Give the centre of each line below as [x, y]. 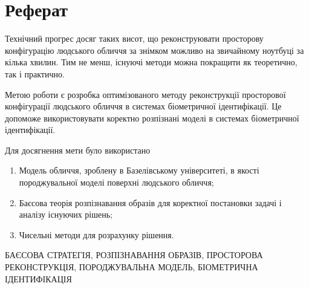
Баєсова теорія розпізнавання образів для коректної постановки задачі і [150, 202]
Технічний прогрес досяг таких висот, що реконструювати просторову [134, 38]
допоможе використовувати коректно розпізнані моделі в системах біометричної [152, 118]
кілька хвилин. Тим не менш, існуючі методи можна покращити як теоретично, [151, 62]
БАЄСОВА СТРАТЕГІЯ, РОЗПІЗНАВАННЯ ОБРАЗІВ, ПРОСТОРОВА [134, 255]
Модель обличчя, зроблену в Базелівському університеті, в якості [139, 170]
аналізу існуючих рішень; [66, 214]
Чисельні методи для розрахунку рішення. [96, 234]
